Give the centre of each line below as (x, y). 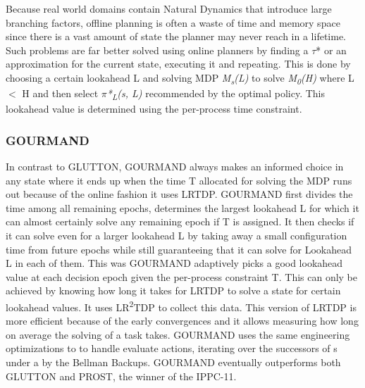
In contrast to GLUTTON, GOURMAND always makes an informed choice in (175, 167)
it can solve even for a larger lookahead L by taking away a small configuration (177, 235)
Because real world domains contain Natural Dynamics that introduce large (169, 8)
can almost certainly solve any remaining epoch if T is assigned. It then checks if (180, 221)
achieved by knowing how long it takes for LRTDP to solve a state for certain (173, 290)
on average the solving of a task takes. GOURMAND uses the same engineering (178, 334)
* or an (331, 50)
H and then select (60, 93)
